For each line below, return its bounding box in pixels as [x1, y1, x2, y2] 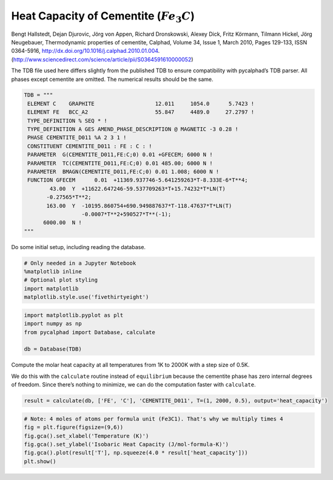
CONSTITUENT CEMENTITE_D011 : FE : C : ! [27, 143, 152, 149]
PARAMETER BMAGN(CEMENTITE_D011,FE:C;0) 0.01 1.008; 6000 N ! [27, 168, 220, 175]
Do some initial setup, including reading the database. [11, 243, 146, 250]
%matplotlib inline [24, 268, 82, 275]
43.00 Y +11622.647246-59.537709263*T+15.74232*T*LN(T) [49, 185, 226, 192]
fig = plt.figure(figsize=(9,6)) [24, 424, 124, 431]
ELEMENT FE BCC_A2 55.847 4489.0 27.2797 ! [27, 109, 255, 115]
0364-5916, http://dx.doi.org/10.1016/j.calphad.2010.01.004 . [11, 47, 160, 55]
